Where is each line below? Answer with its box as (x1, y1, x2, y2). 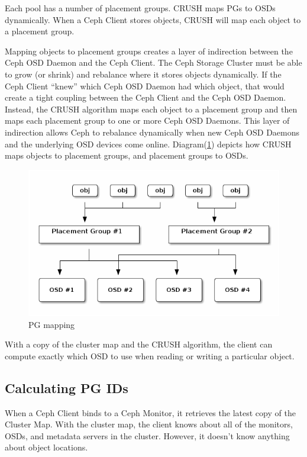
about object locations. (5, 441, 88, 453)
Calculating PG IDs (5, 378, 128, 397)
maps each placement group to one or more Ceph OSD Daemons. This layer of (5, 114, 290, 127)
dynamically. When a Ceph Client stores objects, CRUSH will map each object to (5, 13, 301, 25)
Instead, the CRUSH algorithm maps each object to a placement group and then (5, 102, 298, 115)
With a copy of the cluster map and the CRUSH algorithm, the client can (5, 338, 273, 350)
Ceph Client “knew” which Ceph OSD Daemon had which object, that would (5, 79, 285, 92)
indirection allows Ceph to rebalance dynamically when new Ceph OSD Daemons (5, 125, 300, 138)
